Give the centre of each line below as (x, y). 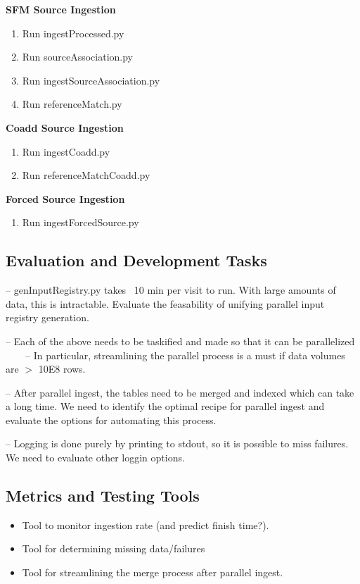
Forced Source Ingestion (65, 198)
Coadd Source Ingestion (65, 127)
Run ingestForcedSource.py (81, 222)
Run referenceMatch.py (72, 104)
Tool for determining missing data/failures (114, 548)
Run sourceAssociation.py (77, 57)
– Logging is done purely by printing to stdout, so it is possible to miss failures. (177, 443)
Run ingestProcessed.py (73, 33)
